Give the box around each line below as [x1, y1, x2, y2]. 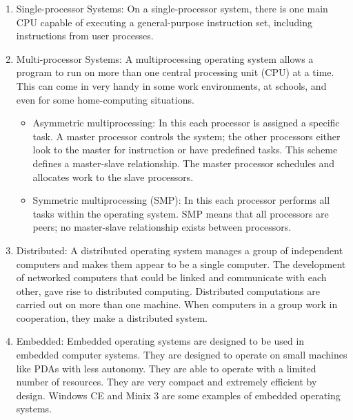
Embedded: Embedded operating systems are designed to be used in [16, 334, 305, 348]
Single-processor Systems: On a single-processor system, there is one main [16, 1, 328, 15]
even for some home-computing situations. [16, 92, 194, 106]
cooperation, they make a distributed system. [16, 310, 208, 325]
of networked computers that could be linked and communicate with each [16, 270, 327, 285]
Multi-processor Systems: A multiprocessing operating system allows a [16, 51, 314, 66]
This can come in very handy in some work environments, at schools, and [16, 78, 327, 93]
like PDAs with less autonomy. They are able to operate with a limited [16, 361, 316, 375]
